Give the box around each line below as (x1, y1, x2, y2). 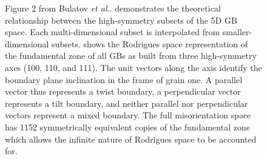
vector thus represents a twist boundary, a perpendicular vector (5, 85, 241, 98)
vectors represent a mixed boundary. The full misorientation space (5, 109, 251, 121)
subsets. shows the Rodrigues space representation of (52, 37, 248, 50)
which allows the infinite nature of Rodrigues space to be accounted (5, 132, 257, 145)
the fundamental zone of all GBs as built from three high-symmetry (5, 49, 257, 62)
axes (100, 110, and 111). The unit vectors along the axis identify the (5, 61, 262, 73)
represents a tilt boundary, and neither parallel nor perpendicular (5, 96, 248, 109)
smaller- (222, 25, 252, 38)
